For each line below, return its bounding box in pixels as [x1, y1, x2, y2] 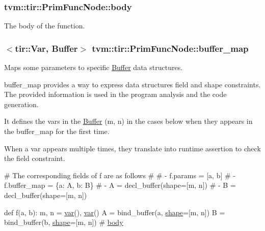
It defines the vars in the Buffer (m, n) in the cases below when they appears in [4, 116, 253, 126]
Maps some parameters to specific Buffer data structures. [4, 62, 183, 73]
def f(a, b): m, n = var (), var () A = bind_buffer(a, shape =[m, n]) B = [4, 207, 225, 217]
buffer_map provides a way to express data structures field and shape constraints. [4, 79, 261, 89]
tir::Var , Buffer [15, 42, 78, 54]
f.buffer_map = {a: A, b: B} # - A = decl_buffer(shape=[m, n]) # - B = [4, 180, 236, 190]
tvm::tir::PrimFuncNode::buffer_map [92, 42, 249, 54]
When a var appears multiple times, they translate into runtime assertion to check [4, 143, 261, 153]
